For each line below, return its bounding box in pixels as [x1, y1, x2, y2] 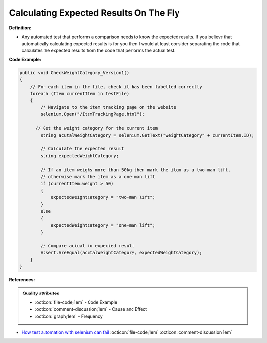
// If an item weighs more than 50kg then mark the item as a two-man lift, [40, 167, 231, 173]
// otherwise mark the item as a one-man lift [40, 174, 155, 179]
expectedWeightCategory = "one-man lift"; [50, 222, 155, 228]
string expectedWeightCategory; [40, 153, 119, 158]
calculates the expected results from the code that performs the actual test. [21, 48, 176, 53]
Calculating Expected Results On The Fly [9, 7, 180, 18]
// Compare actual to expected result [40, 243, 134, 248]
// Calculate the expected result [40, 146, 124, 152]
